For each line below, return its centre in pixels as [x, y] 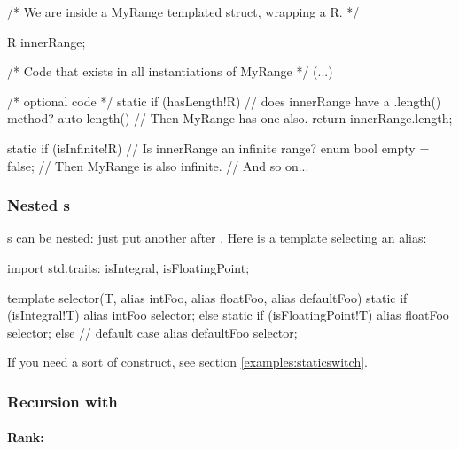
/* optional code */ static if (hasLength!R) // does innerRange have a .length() [224, 101]
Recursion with [62, 401]
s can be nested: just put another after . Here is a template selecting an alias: [217, 238]
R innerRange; [47, 41]
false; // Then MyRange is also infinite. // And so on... [158, 165]
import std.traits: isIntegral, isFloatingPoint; [128, 267]
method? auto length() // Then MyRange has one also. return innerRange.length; [230, 118]
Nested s [39, 205]
